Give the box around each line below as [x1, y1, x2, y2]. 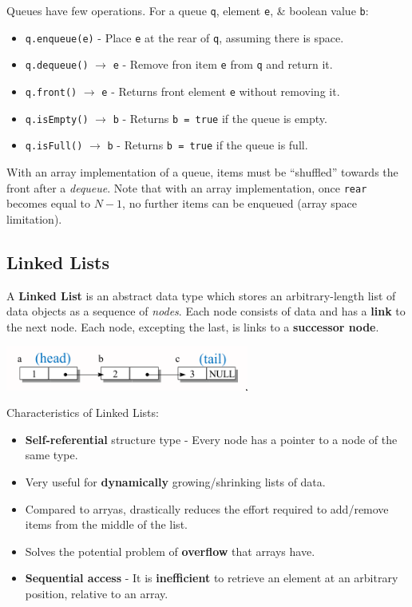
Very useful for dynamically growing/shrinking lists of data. [25, 474, 326, 490]
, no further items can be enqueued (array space [122, 195, 358, 212]
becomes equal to [6, 195, 91, 212]
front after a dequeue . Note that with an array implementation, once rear [6, 179, 367, 196]
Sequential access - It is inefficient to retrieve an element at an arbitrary [25, 569, 398, 586]
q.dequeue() [25, 60, 89, 72]
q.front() [25, 86, 77, 98]
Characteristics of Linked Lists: [6, 404, 159, 421]
